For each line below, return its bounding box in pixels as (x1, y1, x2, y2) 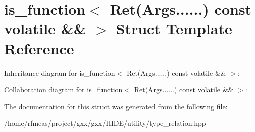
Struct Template (116, 18, 232, 39)
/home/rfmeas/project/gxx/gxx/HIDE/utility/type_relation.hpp (4, 118, 206, 128)
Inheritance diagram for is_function (4, 67, 115, 78)
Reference (4, 38, 74, 58)
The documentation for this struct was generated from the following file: (4, 101, 228, 111)
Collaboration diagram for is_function (4, 84, 123, 95)
